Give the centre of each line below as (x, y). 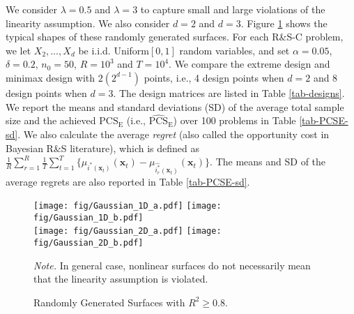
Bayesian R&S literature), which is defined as (102, 148)
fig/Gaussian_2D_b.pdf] (88, 243)
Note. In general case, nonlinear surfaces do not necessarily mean (172, 265)
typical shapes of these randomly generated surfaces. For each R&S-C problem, (175, 37)
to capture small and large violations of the (233, 9)
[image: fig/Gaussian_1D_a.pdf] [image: (128, 206)
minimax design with (51, 77)
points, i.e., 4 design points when (214, 77)
